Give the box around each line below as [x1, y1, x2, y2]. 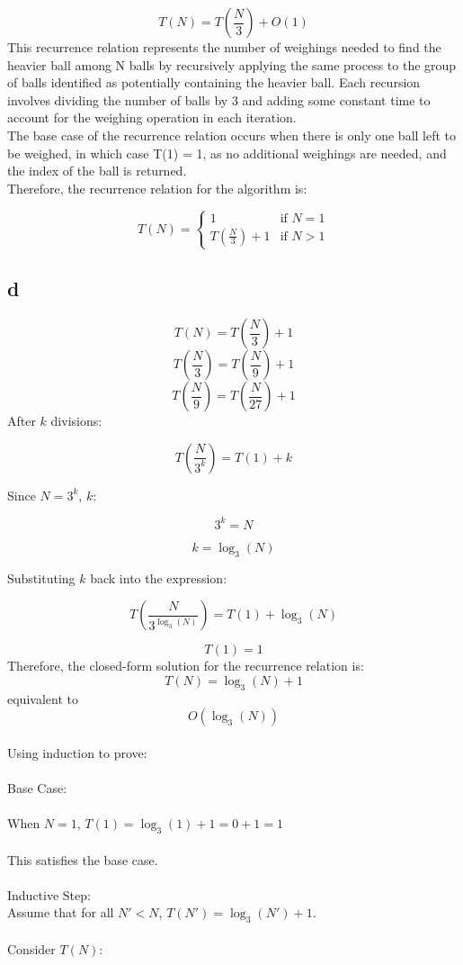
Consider [7, 939, 56, 958]
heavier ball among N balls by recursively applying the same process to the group [7, 55, 457, 74]
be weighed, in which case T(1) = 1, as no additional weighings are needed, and [7, 143, 447, 162]
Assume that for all [7, 903, 114, 922]
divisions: [50, 411, 102, 430]
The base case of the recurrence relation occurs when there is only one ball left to [7, 125, 457, 144]
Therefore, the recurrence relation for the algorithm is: [7, 178, 307, 197]
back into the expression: [90, 568, 227, 587]
